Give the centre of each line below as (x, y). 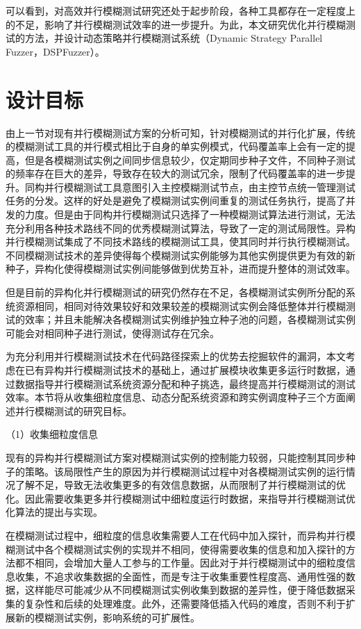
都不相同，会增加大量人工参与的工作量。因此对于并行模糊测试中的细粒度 (180, 563)
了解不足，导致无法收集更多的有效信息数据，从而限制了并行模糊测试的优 (180, 485)
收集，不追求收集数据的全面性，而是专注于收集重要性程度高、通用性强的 (180, 576)
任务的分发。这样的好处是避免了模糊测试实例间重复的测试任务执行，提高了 (176, 201)
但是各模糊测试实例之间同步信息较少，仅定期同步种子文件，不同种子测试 (190, 160)
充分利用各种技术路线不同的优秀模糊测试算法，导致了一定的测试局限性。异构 (180, 228)
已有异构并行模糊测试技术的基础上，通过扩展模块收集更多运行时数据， (185, 370)
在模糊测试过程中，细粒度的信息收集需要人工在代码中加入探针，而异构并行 (176, 535)
